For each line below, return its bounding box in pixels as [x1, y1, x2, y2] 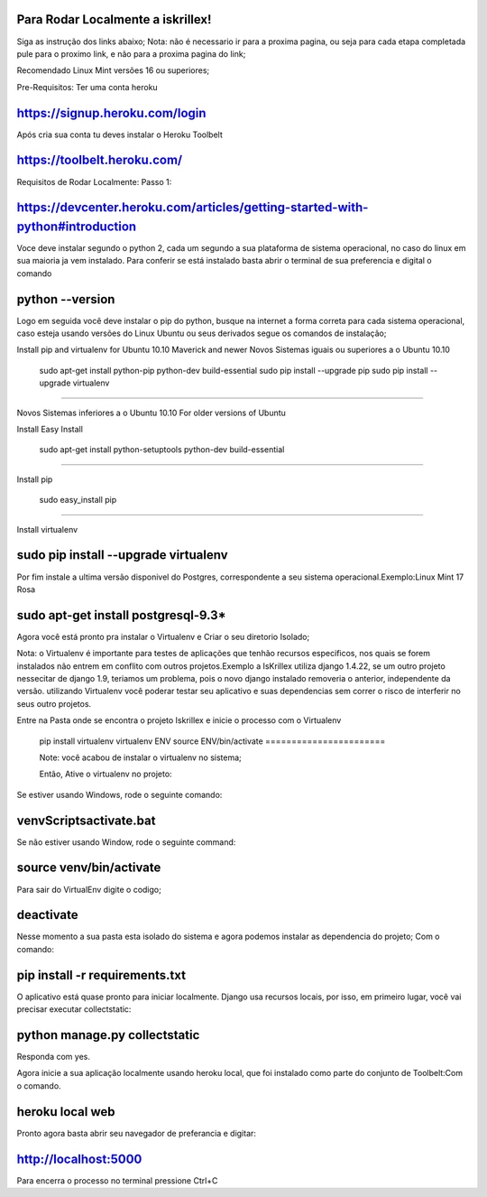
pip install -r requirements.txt [16, 967, 187, 983]
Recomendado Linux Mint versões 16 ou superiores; [16, 65, 210, 76]
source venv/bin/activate [16, 860, 161, 876]
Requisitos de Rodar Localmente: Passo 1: [16, 176, 172, 187]
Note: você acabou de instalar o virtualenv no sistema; [39, 752, 243, 763]
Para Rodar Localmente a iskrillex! [16, 12, 212, 27]
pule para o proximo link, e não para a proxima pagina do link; [16, 48, 246, 59]
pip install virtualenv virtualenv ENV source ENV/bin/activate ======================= [39, 736, 386, 747]
